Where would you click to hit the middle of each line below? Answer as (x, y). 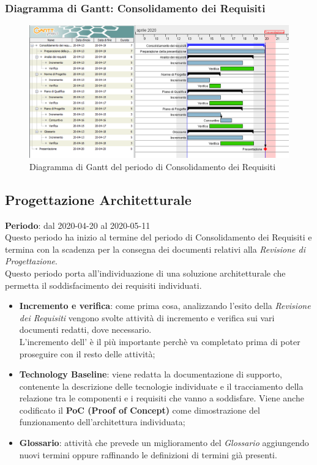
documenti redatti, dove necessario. (85, 329)
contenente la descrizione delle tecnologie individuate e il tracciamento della (161, 386)
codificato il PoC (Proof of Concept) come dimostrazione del (140, 410)
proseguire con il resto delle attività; (87, 353)
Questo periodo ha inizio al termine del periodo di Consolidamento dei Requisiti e (158, 237)
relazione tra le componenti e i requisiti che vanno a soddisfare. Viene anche (162, 398)
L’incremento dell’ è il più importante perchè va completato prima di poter (160, 341)
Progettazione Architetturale (98, 199)
